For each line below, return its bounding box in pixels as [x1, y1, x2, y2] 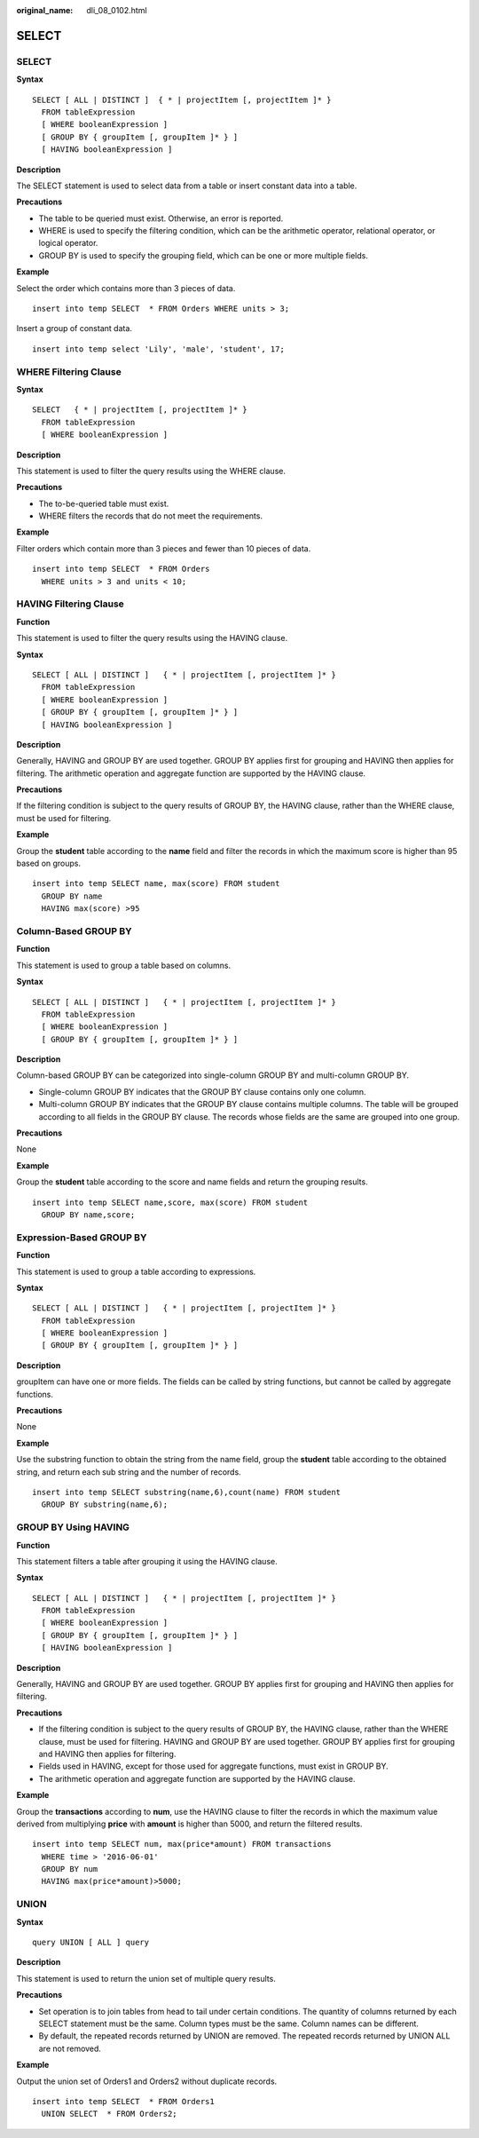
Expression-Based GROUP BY [16, 1231, 147, 1243]
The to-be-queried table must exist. [38, 498, 169, 509]
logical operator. [38, 238, 98, 249]
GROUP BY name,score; [41, 1209, 136, 1220]
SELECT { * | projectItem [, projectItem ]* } [32, 405, 247, 415]
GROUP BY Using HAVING [16, 1521, 130, 1533]
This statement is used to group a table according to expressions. [16, 1266, 256, 1277]
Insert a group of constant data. [16, 323, 133, 334]
